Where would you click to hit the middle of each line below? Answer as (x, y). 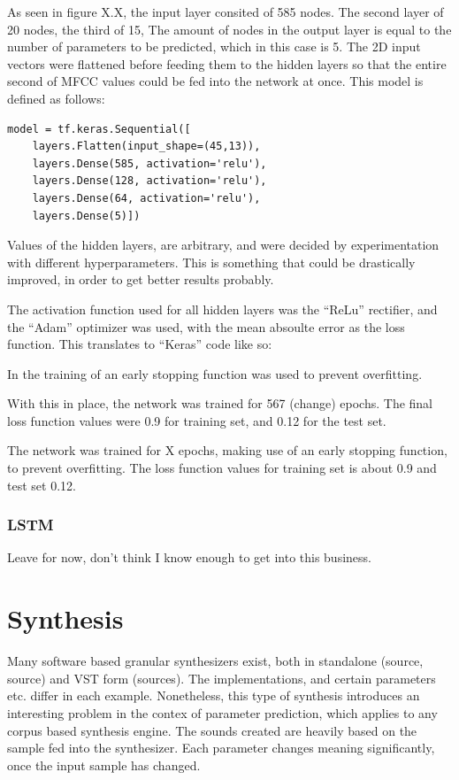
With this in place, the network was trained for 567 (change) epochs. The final (220, 403)
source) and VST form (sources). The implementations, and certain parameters (222, 678)
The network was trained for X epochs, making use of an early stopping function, (227, 450)
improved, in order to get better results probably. (141, 279)
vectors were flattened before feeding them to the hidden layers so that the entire (227, 63)
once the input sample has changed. (104, 765)
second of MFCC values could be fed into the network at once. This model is (215, 81)
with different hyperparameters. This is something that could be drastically (211, 262)
